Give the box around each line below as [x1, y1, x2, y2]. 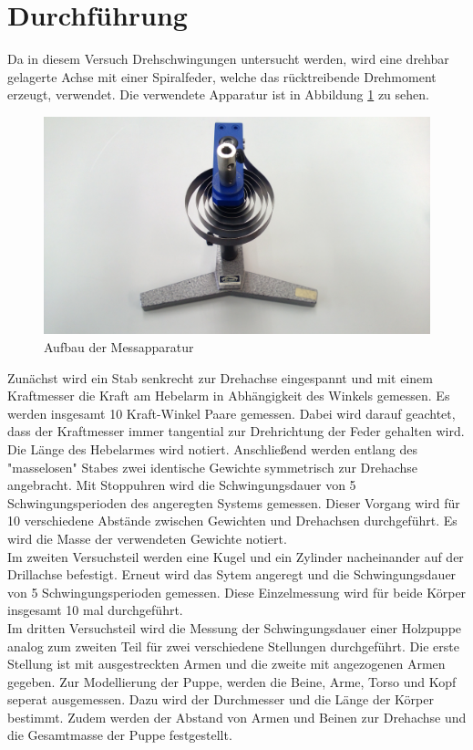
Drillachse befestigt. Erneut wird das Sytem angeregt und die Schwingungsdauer [7, 565, 457, 584]
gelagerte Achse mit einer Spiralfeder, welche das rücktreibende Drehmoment [7, 67, 437, 86]
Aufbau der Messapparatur [44, 338, 194, 356]
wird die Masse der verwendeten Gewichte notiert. [7, 528, 287, 547]
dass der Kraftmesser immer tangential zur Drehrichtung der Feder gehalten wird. [7, 422, 465, 441]
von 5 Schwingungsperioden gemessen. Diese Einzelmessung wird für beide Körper [7, 582, 467, 601]
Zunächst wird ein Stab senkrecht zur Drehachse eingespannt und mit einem [7, 368, 433, 387]
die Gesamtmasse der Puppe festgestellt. [7, 725, 232, 745]
